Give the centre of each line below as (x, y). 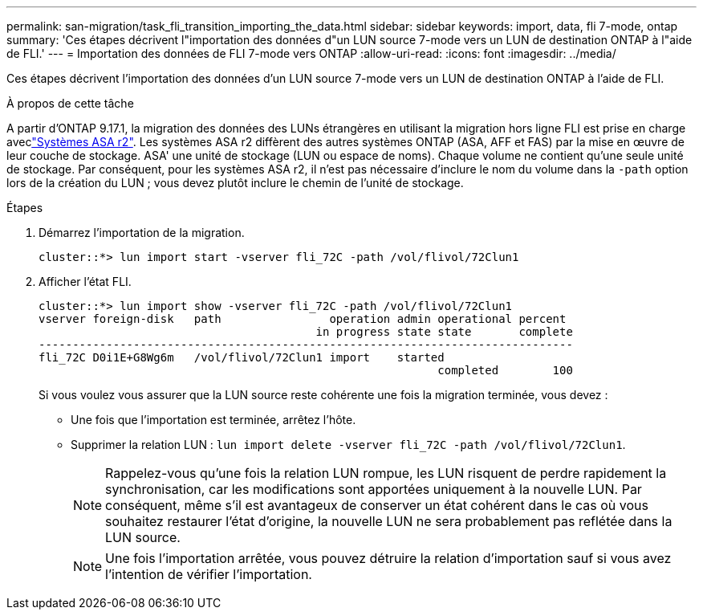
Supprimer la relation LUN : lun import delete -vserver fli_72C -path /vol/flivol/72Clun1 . (348, 445)
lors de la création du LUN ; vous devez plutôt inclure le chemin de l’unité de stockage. (235, 183)
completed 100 (505, 370)
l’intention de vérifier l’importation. (209, 574)
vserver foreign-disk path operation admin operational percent (303, 319)
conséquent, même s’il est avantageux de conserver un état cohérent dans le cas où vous (377, 505)
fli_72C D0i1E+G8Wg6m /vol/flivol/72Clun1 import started (242, 357)
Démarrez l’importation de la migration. (142, 233)
